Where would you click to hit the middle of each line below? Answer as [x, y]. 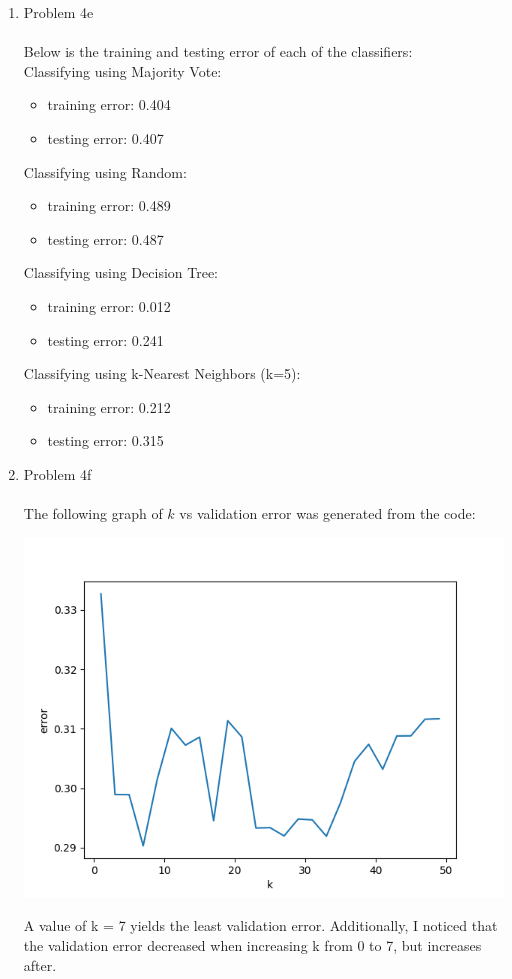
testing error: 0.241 [105, 339]
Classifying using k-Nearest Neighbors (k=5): [162, 373]
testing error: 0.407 [105, 137]
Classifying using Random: [105, 171]
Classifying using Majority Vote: [122, 70]
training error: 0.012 [109, 305]
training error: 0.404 [109, 104]
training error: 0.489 [109, 205]
